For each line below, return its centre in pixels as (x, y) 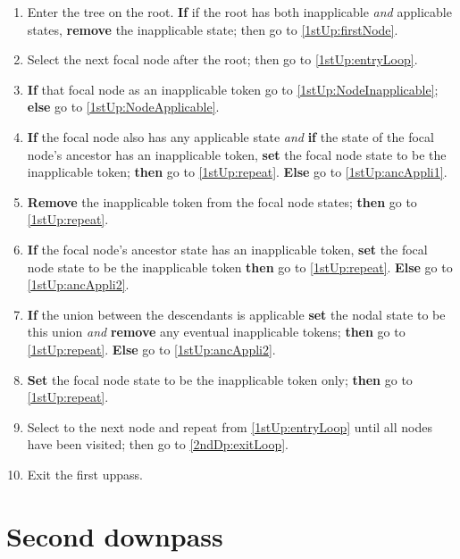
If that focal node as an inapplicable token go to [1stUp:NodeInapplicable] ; (233, 89)
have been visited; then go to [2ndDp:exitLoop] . (158, 444)
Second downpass (115, 535)
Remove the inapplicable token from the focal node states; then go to (222, 201)
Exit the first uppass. (85, 474)
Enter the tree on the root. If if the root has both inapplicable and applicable (239, 12)
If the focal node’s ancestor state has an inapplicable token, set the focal (227, 249)
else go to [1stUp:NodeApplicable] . (123, 107)
